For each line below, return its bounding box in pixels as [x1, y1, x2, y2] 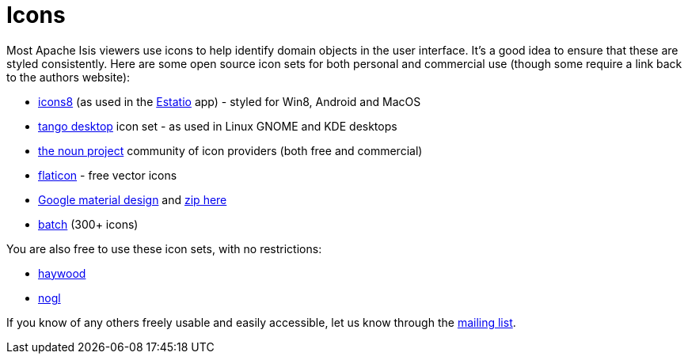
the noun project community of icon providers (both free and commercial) [38, 143, 423, 157]
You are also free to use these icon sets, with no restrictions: [6, 241, 322, 256]
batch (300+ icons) [38, 217, 139, 231]
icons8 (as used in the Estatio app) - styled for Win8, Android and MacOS [38, 94, 421, 108]
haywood [38, 266, 86, 280]
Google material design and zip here [38, 192, 227, 207]
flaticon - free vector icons [38, 168, 177, 182]
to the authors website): [6, 70, 131, 84]
